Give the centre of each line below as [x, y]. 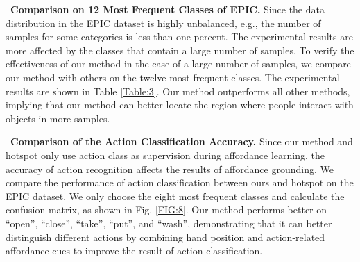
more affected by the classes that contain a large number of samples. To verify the [180, 50]
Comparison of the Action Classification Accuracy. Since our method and [182, 141]
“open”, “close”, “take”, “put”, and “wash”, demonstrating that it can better [169, 223]
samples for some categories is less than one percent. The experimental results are [179, 36]
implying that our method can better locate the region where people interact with [180, 105]
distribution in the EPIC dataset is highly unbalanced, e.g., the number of [163, 23]
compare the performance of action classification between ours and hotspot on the [180, 182]
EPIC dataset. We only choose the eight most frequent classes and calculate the [175, 196]
